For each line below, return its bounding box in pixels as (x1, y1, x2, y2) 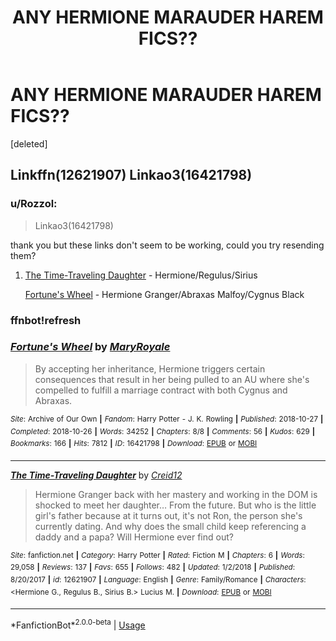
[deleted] (10, 137, 48, 150)
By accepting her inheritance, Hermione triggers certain (34, 362, 266, 375)
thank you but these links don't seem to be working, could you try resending (10, 239, 325, 251)
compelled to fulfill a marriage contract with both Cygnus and (34, 384, 288, 396)
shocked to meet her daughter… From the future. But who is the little (34, 499, 317, 511)
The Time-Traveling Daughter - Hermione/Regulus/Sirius (24, 269, 258, 281)
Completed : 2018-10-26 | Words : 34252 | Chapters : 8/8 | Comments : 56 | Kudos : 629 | (10, 426, 316, 436)
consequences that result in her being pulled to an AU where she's (34, 373, 310, 385)
